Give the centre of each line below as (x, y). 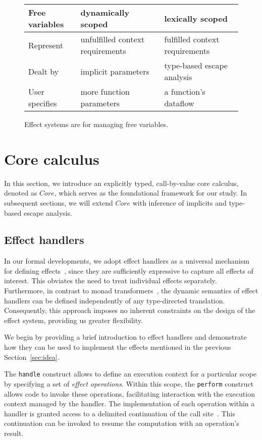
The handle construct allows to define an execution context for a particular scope (130, 374)
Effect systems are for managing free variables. (96, 124)
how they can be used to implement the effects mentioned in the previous (118, 347)
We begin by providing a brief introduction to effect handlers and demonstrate (125, 337)
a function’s (185, 91)
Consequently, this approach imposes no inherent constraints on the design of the (130, 310)
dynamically (105, 12)
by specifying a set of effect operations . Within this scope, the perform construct (129, 383)
